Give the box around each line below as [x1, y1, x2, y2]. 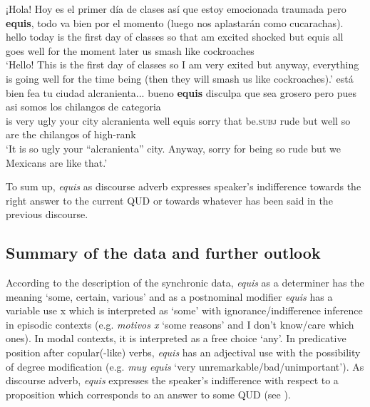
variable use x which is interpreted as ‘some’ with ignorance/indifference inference [6, 303, 363, 318]
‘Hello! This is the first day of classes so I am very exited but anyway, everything [6, 57, 359, 72]
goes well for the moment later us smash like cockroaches [6, 43, 255, 58]
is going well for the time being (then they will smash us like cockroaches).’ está [6, 71, 354, 86]
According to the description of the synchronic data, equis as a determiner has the [6, 275, 364, 290]
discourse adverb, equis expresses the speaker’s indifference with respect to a [6, 373, 339, 388]
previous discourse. [6, 207, 88, 222]
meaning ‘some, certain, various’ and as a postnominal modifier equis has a [6, 289, 333, 304]
